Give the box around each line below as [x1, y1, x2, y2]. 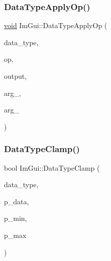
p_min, [4, 213, 27, 223]
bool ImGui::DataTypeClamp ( [4, 162, 100, 173]
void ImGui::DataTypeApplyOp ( [4, 20, 107, 31]
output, [4, 71, 27, 81]
